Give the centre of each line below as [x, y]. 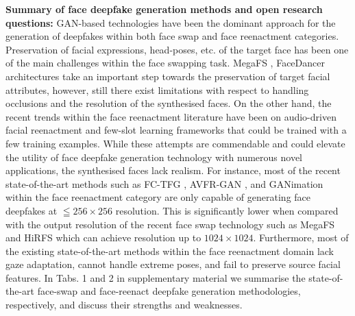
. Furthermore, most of [301, 238]
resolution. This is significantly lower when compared [227, 210]
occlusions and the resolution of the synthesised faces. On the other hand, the [169, 103]
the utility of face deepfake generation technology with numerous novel [154, 157]
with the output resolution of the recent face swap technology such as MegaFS [170, 224]
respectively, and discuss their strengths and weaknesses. [124, 305]
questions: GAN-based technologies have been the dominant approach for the [171, 22]
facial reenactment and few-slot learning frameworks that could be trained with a [176, 130]
